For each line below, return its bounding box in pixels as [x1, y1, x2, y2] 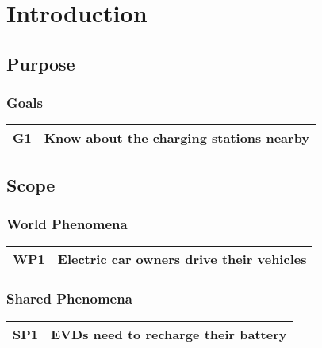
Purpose [6, 51, 75, 75]
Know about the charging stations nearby [44, 128, 310, 147]
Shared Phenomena [6, 289, 132, 308]
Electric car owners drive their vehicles [57, 250, 307, 269]
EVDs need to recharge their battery [51, 324, 287, 343]
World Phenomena [6, 214, 128, 234]
